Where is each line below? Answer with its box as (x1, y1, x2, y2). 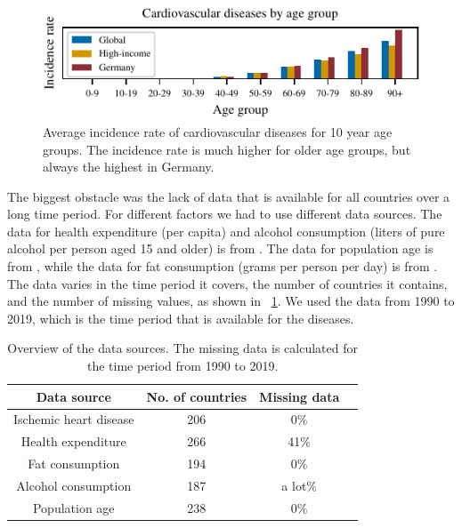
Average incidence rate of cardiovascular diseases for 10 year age (43, 122, 393, 140)
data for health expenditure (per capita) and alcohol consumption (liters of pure (7, 221, 445, 240)
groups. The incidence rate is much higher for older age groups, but (43, 140, 411, 158)
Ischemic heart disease (13, 410, 134, 428)
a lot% (281, 476, 318, 494)
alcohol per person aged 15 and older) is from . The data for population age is (7, 239, 434, 258)
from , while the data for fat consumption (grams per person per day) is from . (7, 257, 438, 276)
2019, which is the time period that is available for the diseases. (7, 308, 354, 327)
